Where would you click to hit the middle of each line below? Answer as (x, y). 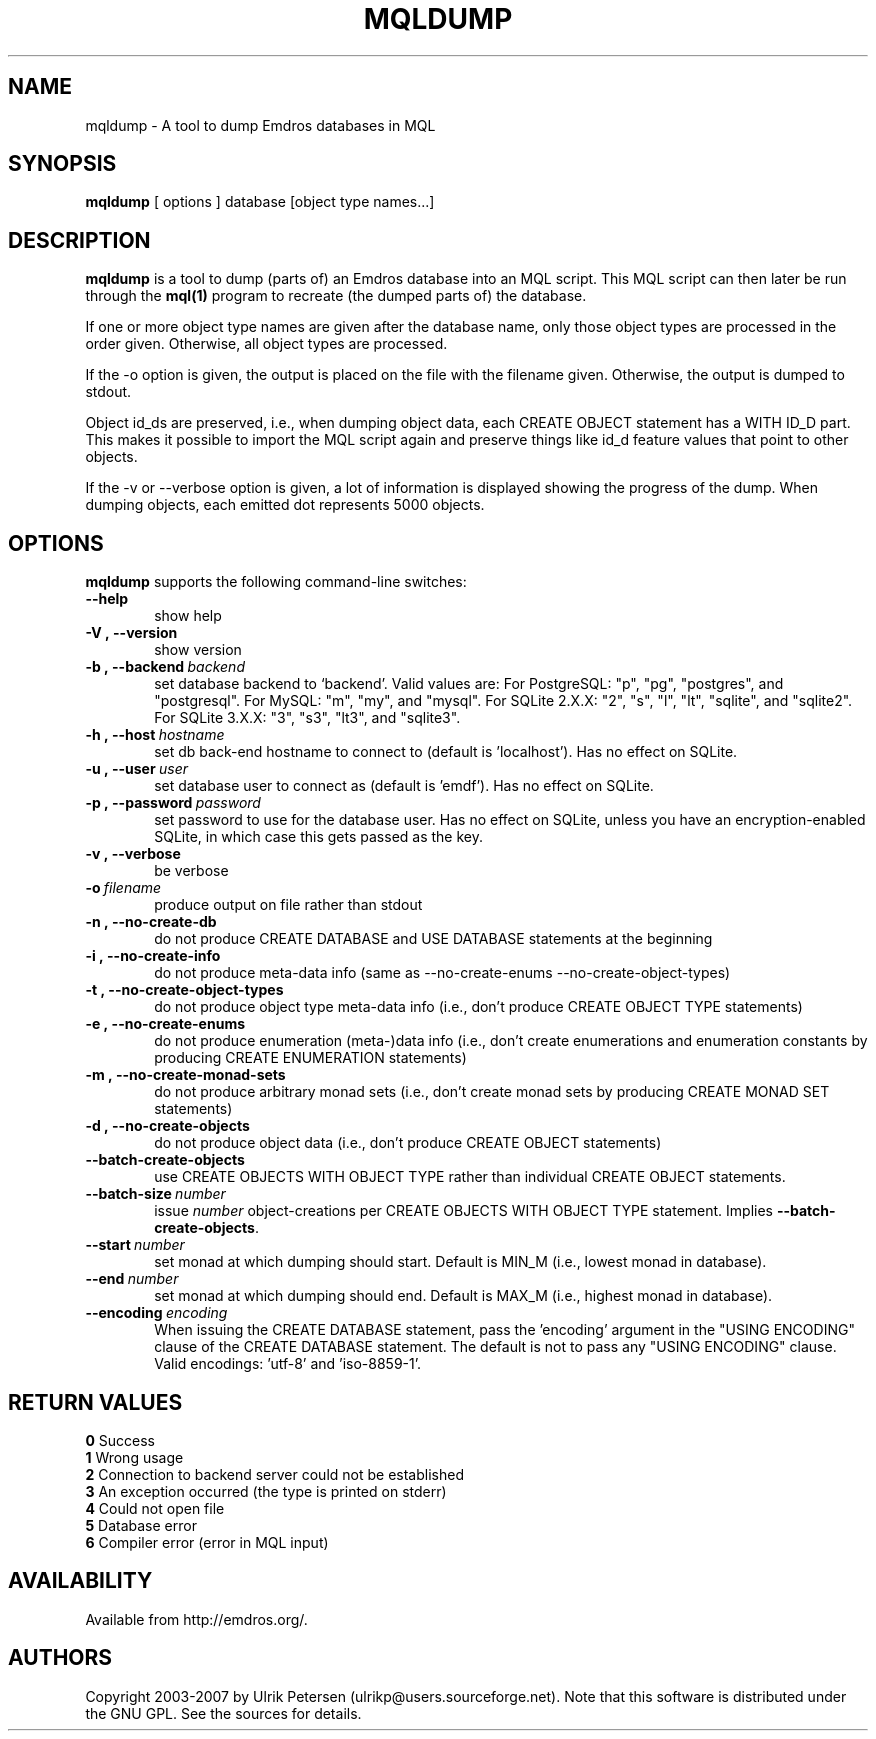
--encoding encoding (156, 1313)
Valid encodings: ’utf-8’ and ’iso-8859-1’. (288, 1364)
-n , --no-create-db (151, 922)
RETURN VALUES (95, 1402)
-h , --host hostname (155, 735)
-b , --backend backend (165, 667)
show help (188, 616)
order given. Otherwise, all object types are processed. (266, 344)
